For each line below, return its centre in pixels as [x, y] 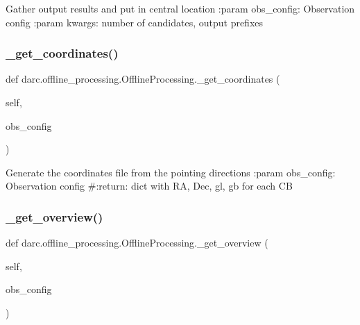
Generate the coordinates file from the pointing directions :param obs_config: [171, 172]
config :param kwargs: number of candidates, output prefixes [135, 22]
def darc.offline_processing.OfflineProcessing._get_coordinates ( [143, 79]
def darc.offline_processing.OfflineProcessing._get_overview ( [137, 243]
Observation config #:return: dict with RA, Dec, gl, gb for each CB [149, 186]
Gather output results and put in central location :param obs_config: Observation [180, 8]
